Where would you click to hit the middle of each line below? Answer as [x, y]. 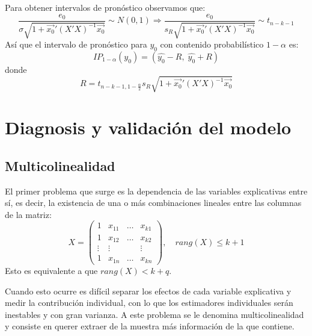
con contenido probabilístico [212, 44]
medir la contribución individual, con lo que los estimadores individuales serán [149, 303]
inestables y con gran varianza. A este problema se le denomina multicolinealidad [154, 314]
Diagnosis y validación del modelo [148, 127]
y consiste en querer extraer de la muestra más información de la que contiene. [150, 326]
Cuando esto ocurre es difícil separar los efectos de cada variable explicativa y [148, 291]
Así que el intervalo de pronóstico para [76, 44]
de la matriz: [28, 214]
